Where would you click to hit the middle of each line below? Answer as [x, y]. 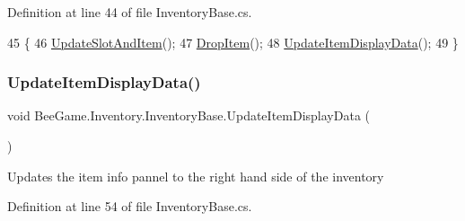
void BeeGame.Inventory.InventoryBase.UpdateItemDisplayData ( [189, 115]
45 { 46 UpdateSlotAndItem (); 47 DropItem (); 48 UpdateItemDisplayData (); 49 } [233, 42]
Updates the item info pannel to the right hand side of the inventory [196, 176]
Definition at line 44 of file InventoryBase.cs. [130, 12]
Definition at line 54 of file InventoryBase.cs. [130, 206]
